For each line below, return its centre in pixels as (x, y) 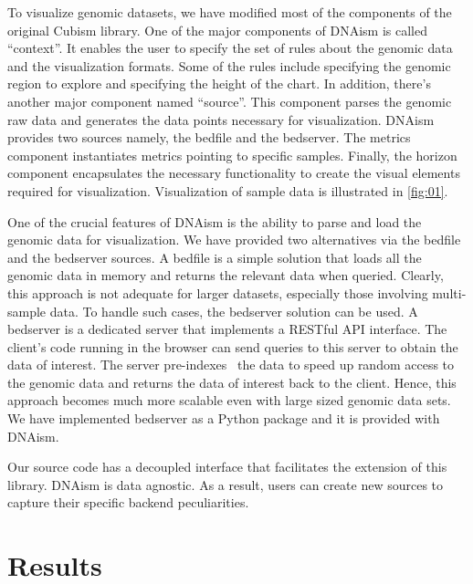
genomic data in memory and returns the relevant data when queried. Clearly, (226, 275)
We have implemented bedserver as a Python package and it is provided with (224, 418)
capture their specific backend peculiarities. (128, 502)
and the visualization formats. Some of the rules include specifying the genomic (229, 65)
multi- (449, 292)
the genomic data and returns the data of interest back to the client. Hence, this (232, 382)
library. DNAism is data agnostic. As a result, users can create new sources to (226, 484)
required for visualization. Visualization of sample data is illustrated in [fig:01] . (228, 190)
